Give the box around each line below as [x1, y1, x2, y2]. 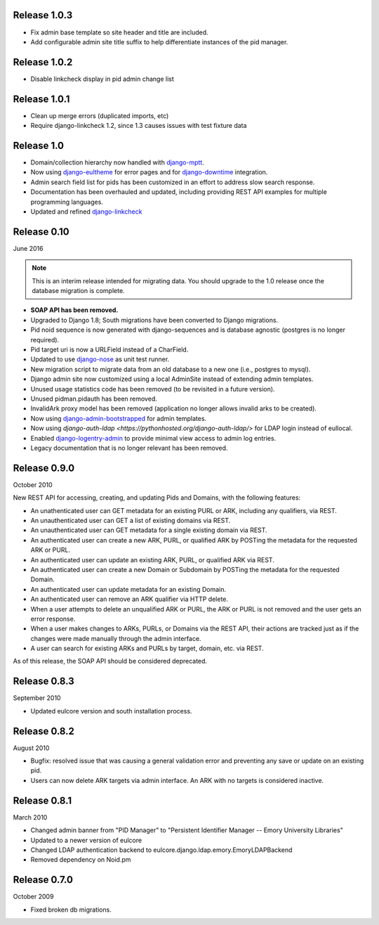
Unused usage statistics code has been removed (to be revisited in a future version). [30, 384, 275, 393]
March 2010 [13, 813, 48, 822]
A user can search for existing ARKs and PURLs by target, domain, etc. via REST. [30, 644, 264, 653]
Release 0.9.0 [13, 462, 75, 474]
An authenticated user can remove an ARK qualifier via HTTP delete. [30, 595, 228, 604]
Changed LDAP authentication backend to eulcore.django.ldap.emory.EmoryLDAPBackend [30, 846, 293, 854]
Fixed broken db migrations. [30, 905, 112, 914]
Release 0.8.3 [13, 675, 75, 687]
